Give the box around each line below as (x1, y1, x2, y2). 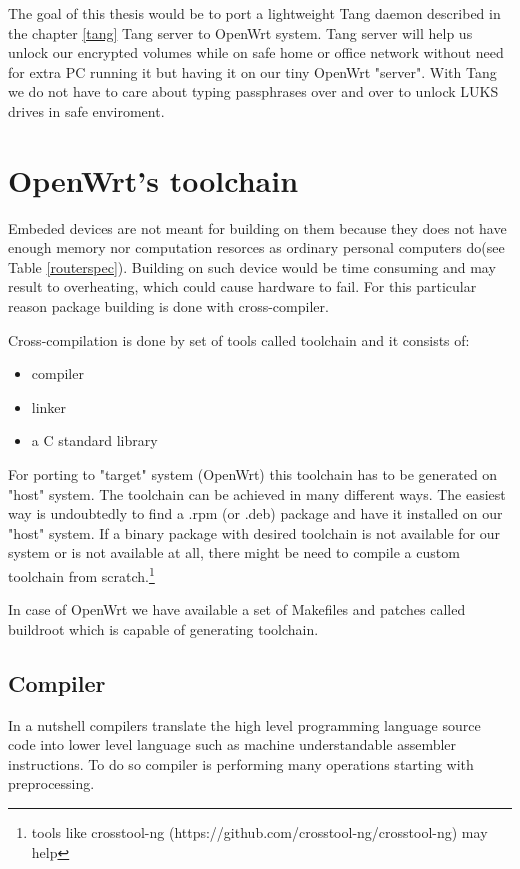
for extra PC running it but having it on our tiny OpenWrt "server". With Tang (8, 61, 497, 82)
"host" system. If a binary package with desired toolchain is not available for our (8, 522, 501, 543)
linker (31, 396, 67, 417)
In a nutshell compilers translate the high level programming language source (8, 714, 481, 735)
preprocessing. (8, 773, 95, 794)
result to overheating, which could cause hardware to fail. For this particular (8, 276, 477, 297)
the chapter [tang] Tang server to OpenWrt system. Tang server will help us (8, 22, 473, 43)
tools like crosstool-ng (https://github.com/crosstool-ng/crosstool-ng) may (31, 822, 488, 843)
